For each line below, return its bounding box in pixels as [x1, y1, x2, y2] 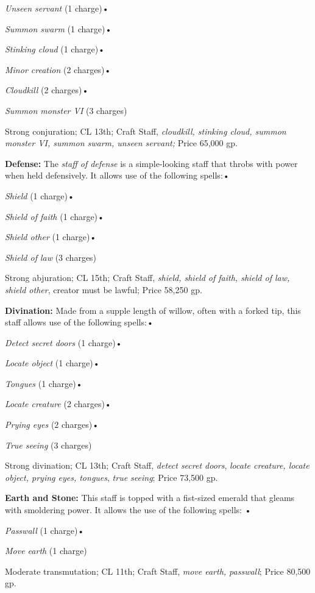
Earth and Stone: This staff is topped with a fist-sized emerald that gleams [5, 491, 295, 504]
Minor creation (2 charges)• [5, 63, 111, 76]
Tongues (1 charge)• [5, 377, 83, 389]
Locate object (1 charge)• [5, 357, 100, 369]
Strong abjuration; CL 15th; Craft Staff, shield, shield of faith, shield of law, [5, 271, 290, 284]
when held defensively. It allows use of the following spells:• [5, 169, 230, 182]
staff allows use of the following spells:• [5, 316, 154, 328]
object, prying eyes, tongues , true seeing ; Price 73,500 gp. [5, 470, 218, 483]
